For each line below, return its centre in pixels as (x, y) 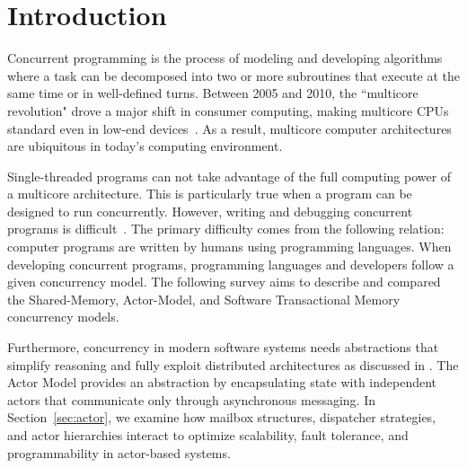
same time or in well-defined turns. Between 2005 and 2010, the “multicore (213, 93)
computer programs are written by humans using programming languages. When (229, 247)
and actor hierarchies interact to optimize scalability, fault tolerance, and (208, 435)
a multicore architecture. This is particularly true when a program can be (210, 194)
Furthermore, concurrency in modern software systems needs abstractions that (223, 347)
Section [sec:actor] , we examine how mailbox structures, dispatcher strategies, (222, 417)
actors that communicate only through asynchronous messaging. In (192, 399)
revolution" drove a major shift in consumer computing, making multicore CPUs (228, 110)
